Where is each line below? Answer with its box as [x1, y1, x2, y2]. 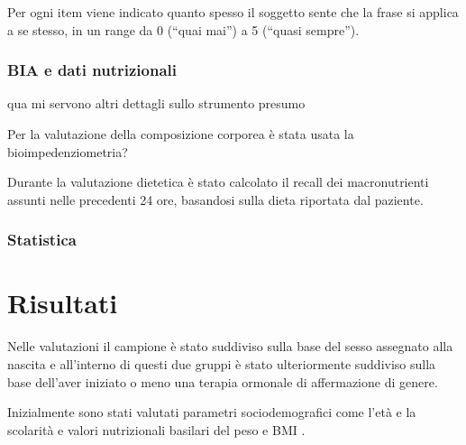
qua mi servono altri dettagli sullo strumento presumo [7, 94, 306, 113]
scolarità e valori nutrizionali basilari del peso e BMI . [7, 420, 306, 439]
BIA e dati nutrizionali [7, 59, 177, 81]
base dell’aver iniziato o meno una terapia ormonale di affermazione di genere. [7, 372, 438, 391]
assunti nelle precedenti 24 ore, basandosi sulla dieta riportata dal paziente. [7, 190, 424, 209]
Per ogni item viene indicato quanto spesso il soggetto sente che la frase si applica [7, 3, 459, 21]
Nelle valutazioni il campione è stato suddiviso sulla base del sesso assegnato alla [7, 337, 453, 356]
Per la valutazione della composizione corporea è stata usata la [7, 125, 354, 143]
